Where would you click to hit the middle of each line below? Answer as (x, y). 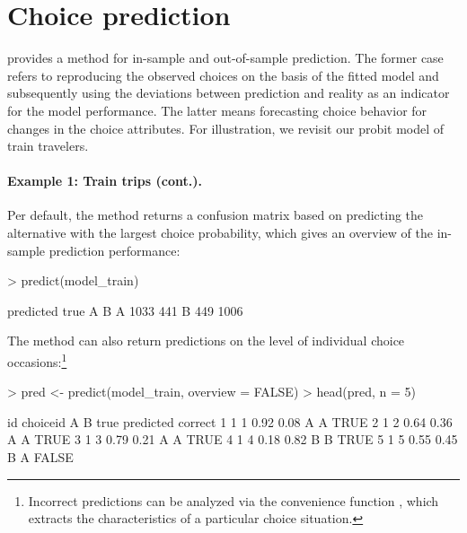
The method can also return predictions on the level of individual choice (206, 341)
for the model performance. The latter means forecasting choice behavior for (217, 110)
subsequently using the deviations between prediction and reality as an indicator (229, 93)
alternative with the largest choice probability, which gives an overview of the (220, 233)
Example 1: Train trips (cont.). (105, 181)
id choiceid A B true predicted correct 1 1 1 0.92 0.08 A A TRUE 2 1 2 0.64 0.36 (230, 421)
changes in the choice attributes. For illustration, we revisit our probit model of (226, 128)
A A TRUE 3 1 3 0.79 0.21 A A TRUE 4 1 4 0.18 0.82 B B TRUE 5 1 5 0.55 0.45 (233, 439)
